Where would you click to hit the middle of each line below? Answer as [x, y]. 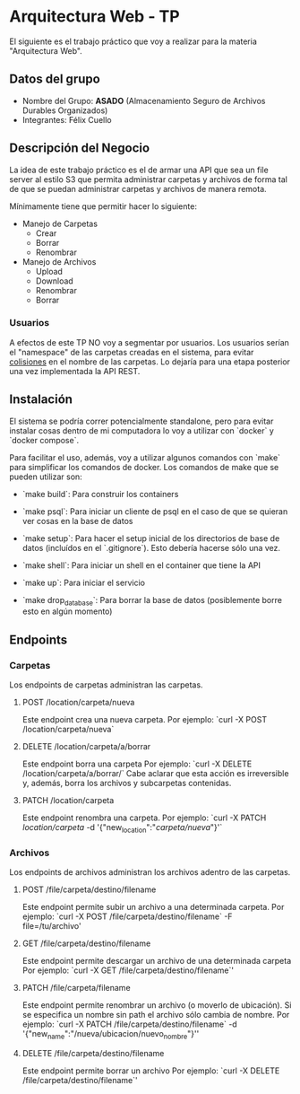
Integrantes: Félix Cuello [67, 119]
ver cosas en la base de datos [77, 521]
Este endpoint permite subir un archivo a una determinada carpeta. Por [153, 907]
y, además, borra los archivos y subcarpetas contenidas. [127, 783]
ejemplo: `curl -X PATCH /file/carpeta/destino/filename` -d [129, 1024]
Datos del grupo [55, 79]
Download [54, 281]
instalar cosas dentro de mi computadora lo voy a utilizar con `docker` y [142, 430]
